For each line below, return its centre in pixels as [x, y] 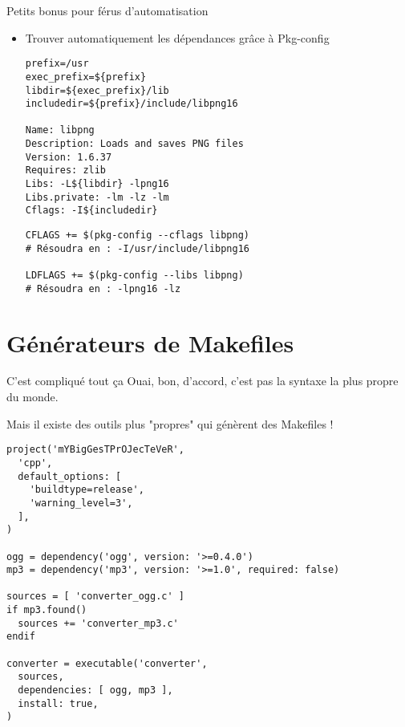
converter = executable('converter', [107, 663]
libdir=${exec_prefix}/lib [97, 90]
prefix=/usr [57, 64]
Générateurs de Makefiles [150, 342]
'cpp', [35, 463]
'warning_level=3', [81, 503]
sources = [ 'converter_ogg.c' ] [95, 597]
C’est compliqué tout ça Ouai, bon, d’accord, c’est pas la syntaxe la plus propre [202, 381]
